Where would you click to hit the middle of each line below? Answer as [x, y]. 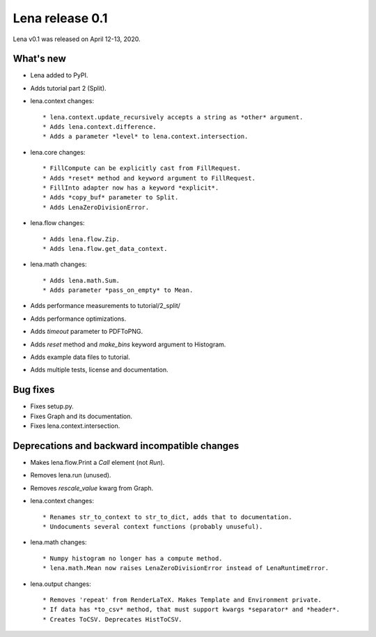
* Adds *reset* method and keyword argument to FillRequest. [149, 178]
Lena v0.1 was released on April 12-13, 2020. [77, 39]
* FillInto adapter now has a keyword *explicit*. [131, 187]
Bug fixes [34, 390]
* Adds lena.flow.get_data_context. [105, 248]
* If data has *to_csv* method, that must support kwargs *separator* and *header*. [191, 609]
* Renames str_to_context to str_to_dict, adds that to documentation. [167, 517]
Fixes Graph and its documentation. [81, 416]
